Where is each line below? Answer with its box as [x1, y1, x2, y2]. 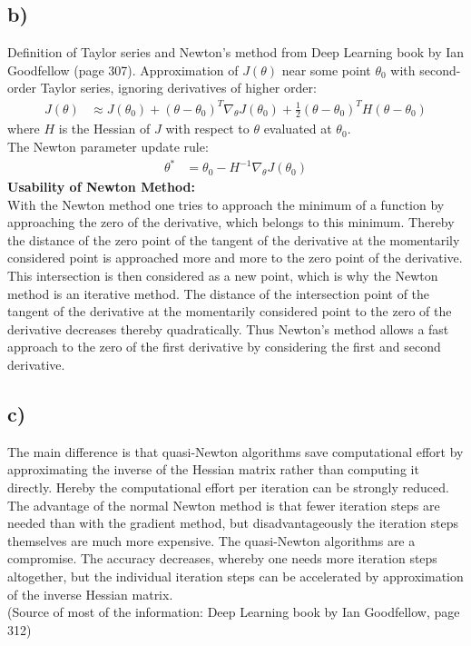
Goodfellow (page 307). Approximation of [7, 60, 239, 79]
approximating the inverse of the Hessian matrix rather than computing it [7, 460, 419, 479]
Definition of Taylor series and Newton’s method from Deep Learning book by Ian [7, 43, 465, 62]
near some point [281, 60, 371, 79]
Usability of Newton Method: [7, 177, 195, 196]
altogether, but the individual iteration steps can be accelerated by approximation [7, 566, 464, 585]
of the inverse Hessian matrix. [7, 584, 173, 603]
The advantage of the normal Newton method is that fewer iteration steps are [7, 495, 440, 514]
